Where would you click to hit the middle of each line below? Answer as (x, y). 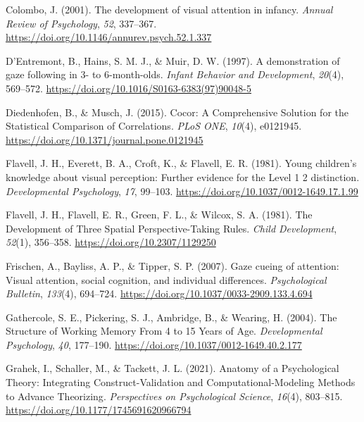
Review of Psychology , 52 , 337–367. (81, 23)
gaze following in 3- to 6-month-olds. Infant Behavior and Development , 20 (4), (175, 74)
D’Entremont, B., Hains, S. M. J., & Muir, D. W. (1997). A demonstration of (173, 60)
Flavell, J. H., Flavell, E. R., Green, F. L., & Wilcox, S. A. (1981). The (159, 215)
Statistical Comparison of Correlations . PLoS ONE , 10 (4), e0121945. (154, 126)
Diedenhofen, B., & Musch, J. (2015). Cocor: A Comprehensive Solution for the (177, 112)
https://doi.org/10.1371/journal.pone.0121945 (105, 139)
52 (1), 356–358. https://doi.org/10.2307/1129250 (111, 242)
